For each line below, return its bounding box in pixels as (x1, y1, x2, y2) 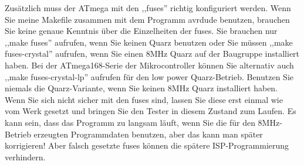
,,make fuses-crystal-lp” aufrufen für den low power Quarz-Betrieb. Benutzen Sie (5, 70, 294, 82)
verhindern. (5, 150, 46, 163)
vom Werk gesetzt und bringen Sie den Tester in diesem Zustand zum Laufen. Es (5, 105, 296, 117)
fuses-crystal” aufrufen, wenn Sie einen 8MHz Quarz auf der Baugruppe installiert (5, 47, 300, 60)
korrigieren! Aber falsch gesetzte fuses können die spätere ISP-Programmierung (5, 139, 289, 152)
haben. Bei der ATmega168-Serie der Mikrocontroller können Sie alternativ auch (5, 59, 294, 71)
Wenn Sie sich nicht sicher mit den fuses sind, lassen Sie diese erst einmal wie (5, 93, 283, 105)
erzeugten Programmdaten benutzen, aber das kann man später (33, 128, 263, 140)
